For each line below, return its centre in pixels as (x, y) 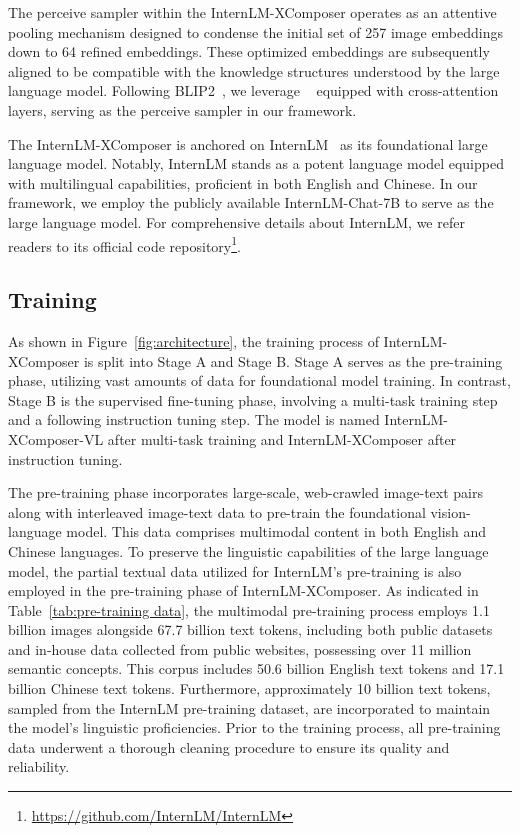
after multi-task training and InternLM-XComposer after (282, 438)
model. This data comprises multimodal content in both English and (276, 531)
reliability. (39, 766)
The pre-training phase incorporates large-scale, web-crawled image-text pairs (245, 492)
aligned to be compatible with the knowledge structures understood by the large (254, 70)
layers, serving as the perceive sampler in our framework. (182, 109)
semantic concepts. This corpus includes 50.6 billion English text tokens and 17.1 (256, 668)
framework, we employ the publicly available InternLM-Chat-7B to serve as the (251, 202)
